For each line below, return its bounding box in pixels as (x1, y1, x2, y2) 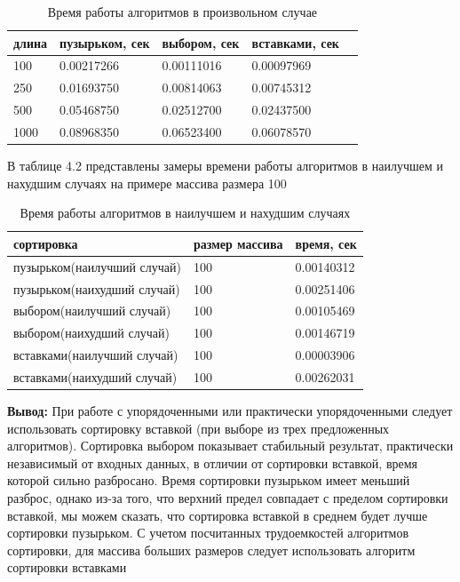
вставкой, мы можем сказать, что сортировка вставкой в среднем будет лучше (7, 506, 428, 524)
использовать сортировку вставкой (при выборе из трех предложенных (7, 419, 390, 437)
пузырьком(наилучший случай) (13, 257, 181, 275)
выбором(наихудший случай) (13, 323, 170, 342)
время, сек (295, 234, 357, 252)
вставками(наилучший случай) (13, 346, 178, 364)
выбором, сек (162, 33, 240, 52)
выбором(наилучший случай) (13, 301, 171, 320)
